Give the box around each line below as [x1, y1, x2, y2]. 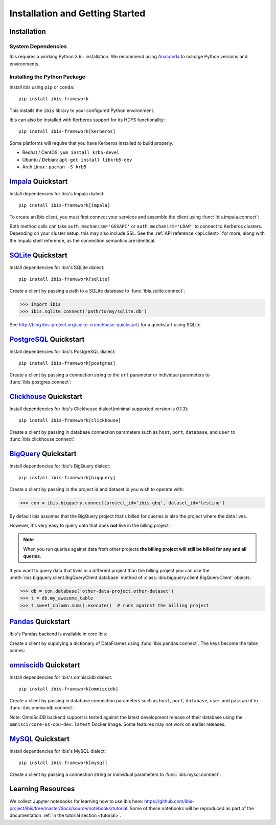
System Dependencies [9, 42, 67, 50]
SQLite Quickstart [9, 251, 67, 259]
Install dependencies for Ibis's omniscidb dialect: [9, 674, 112, 680]
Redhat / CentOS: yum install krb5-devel [22, 149, 120, 155]
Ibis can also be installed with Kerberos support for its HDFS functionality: [9, 117, 165, 123]
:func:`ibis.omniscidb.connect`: [9, 705, 75, 711]
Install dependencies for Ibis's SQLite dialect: [9, 264, 105, 271]
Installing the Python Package [9, 73, 85, 80]
